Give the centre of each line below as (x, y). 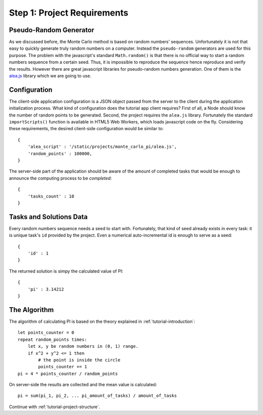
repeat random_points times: (52, 339)
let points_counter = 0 (46, 333)
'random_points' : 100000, (60, 153)
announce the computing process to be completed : (60, 178)
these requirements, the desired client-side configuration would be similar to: (86, 129)
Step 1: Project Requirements (69, 13)
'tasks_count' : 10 (51, 196)
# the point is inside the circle (79, 360)
